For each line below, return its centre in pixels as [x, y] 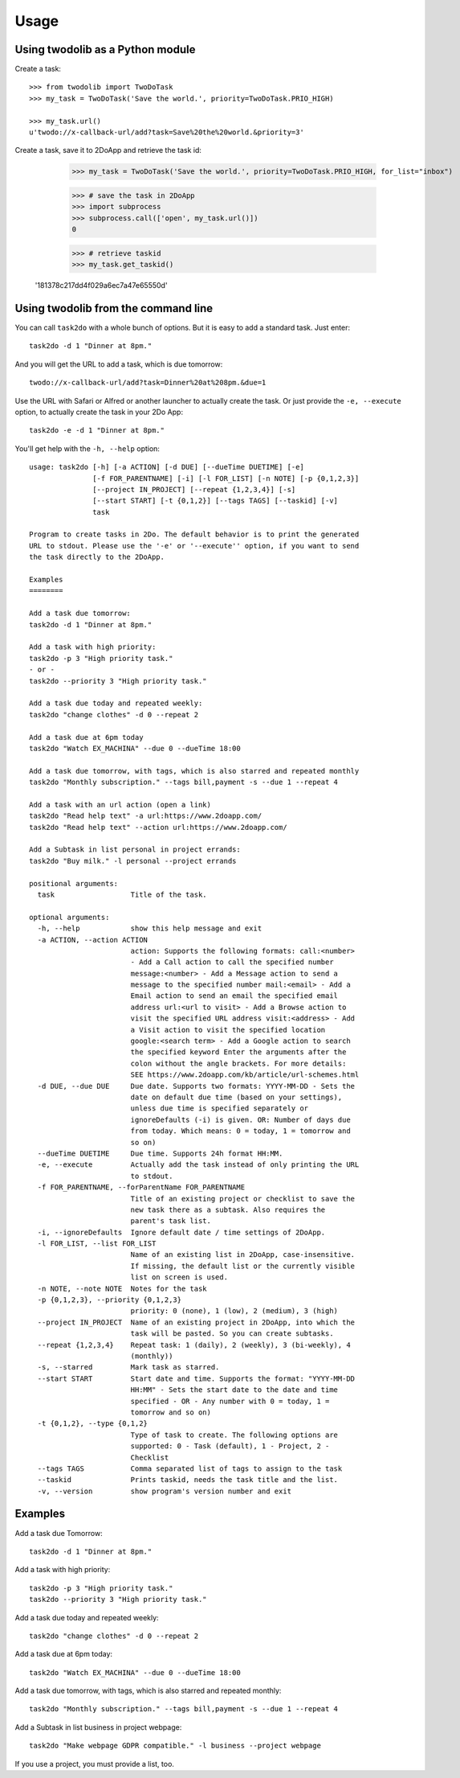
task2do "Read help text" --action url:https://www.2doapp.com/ [159, 827]
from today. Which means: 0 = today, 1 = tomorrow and [240, 1131]
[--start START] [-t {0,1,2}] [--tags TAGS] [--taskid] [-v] [216, 501]
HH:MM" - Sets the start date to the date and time [234, 1390]
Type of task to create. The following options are [234, 1435]
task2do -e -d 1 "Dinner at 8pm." [97, 431]
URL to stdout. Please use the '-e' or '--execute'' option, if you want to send [194, 546]
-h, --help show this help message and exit [150, 928]
